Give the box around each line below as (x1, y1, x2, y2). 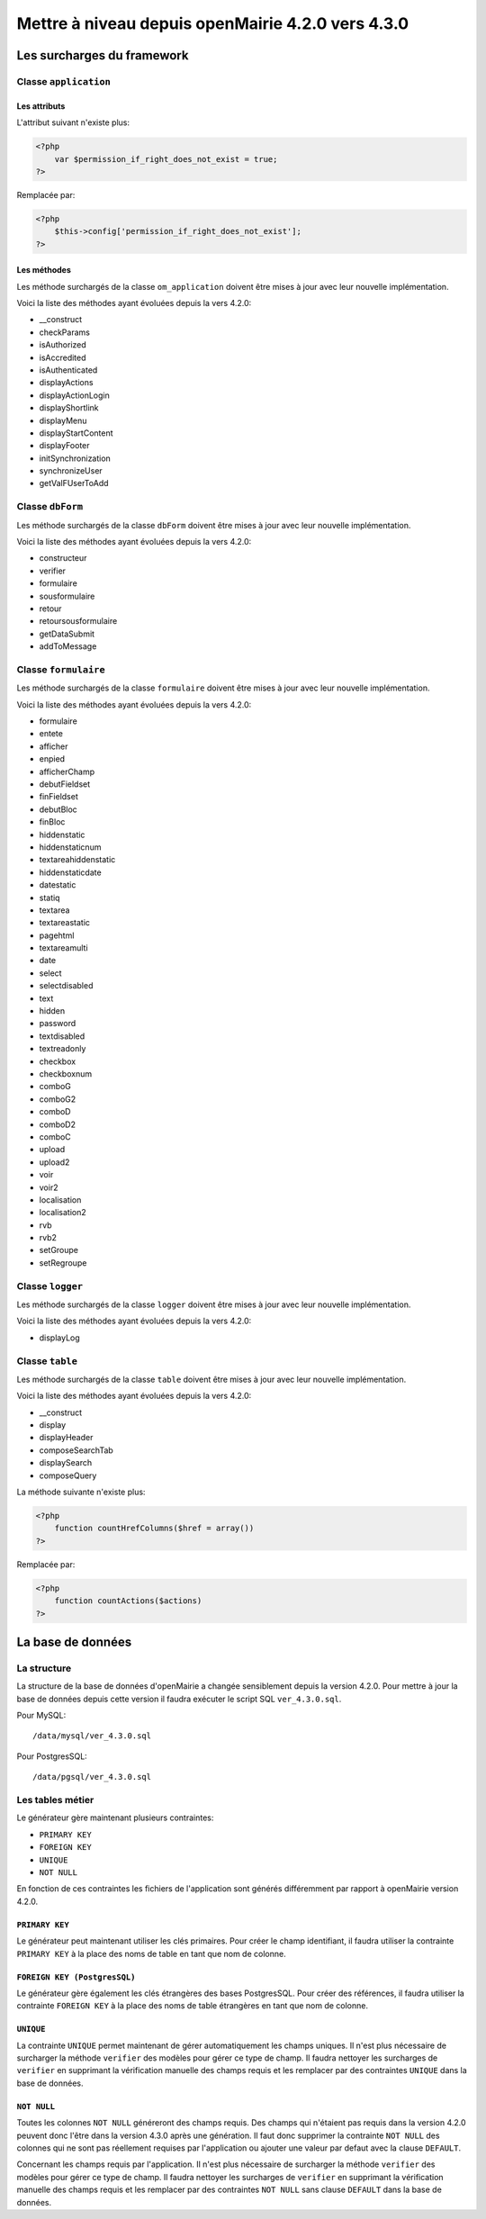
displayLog (39, 1332, 80, 1343)
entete (39, 728, 63, 739)
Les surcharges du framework (16, 48, 189, 63)
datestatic (39, 879, 76, 890)
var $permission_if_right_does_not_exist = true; (54, 154, 278, 164)
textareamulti (39, 943, 89, 953)
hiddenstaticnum (39, 842, 102, 852)
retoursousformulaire (39, 616, 118, 627)
